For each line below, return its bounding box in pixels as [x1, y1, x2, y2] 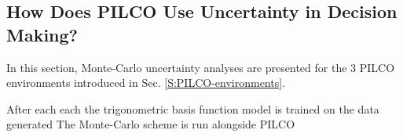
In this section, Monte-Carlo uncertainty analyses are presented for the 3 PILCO [6, 59, 395, 75]
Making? [6, 22, 79, 46]
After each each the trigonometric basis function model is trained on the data [6, 100, 379, 117]
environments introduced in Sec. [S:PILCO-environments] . [6, 74, 285, 91]
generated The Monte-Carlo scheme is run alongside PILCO [6, 116, 295, 132]
